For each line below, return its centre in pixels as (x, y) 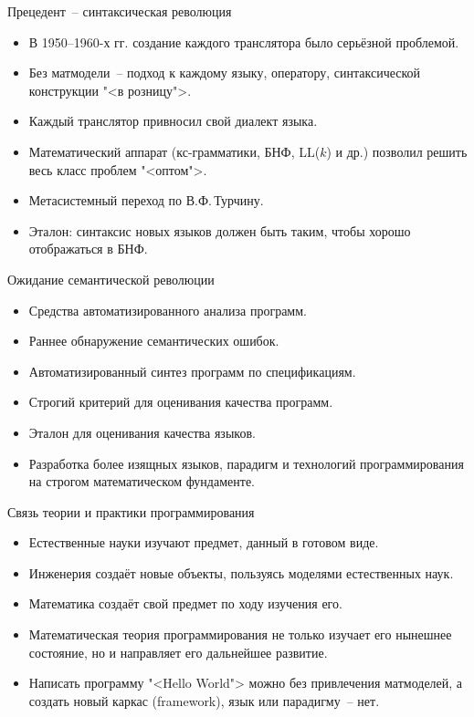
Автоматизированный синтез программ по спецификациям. (192, 371)
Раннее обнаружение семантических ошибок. (154, 341)
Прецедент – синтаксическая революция (120, 11)
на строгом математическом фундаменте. (142, 481)
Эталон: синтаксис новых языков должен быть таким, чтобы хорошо (220, 230)
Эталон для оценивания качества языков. (142, 432)
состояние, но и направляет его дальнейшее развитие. (178, 652)
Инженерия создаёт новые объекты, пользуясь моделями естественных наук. (241, 572)
